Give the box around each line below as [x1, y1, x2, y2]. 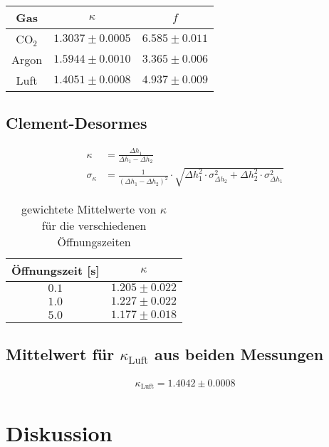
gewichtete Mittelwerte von [21, 200, 157, 217]
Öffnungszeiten [57, 233, 131, 250]
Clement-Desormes [6, 112, 147, 134]
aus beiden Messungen [155, 343, 324, 365]
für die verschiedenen [41, 216, 147, 233]
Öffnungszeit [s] [11, 261, 100, 278]
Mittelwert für [6, 343, 115, 365]
